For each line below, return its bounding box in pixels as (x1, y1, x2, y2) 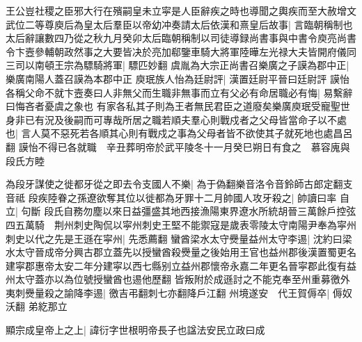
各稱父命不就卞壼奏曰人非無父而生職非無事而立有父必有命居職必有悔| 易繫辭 (6, 85, 353, 99)
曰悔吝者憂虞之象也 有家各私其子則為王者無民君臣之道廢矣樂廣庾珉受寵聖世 (6, 99, 350, 113)
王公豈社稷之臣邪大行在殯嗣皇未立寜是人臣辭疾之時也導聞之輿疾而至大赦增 (6, 3, 347, 17)
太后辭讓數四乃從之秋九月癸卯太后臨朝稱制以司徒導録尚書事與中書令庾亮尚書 (6, 31, 356, 45)
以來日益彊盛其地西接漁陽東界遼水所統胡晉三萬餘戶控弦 (102, 204, 356, 218)
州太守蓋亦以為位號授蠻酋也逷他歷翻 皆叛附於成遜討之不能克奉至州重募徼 (6, 272, 340, 286)
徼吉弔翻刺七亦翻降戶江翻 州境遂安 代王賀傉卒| (109, 285, 330, 300)
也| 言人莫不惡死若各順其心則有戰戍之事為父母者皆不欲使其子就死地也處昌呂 (6, 126, 353, 140)
